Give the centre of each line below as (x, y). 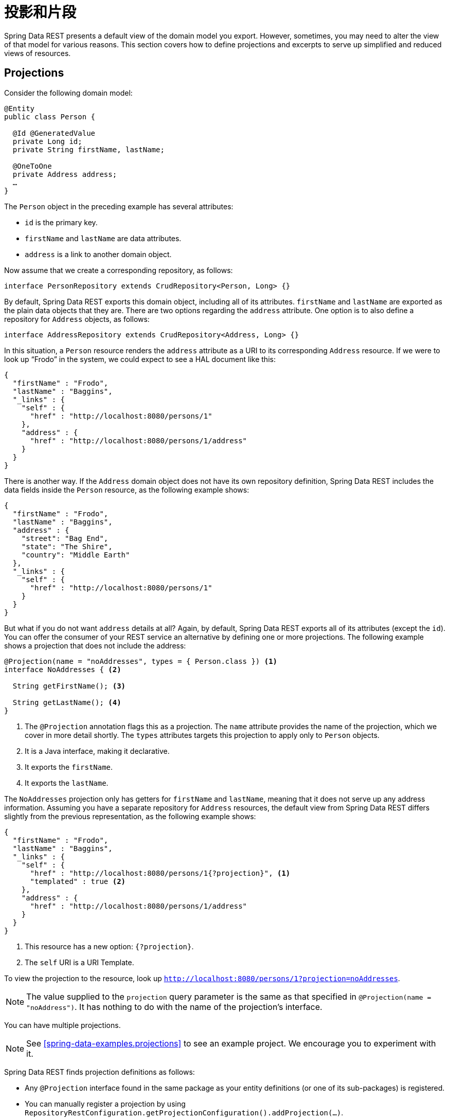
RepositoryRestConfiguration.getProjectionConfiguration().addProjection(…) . (184, 1112)
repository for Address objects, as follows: (77, 319)
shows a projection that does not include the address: (95, 645)
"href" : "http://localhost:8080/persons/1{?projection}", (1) (160, 873)
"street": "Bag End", (65, 538)
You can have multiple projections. (62, 1025)
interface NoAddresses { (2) (63, 669)
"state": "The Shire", (67, 546)
